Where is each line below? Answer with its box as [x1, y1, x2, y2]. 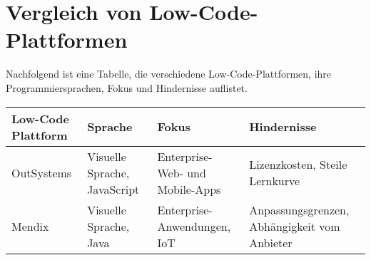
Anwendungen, [157, 217, 231, 234]
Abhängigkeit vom [249, 217, 340, 234]
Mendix [11, 217, 49, 234]
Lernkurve [249, 172, 300, 189]
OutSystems [11, 164, 72, 181]
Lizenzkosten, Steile [249, 156, 347, 172]
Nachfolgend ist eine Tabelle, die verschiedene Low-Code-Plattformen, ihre [6, 66, 332, 81]
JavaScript [87, 180, 140, 197]
